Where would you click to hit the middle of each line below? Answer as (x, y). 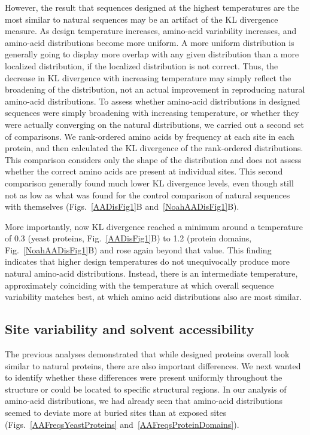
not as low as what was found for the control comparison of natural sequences (148, 194)
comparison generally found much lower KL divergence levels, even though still (149, 183)
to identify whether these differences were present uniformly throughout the (144, 377)
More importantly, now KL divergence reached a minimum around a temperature (154, 226)
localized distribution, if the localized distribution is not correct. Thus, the (142, 65)
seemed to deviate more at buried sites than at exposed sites (116, 413)
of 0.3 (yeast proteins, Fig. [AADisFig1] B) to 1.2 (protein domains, (128, 238)
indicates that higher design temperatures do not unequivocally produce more (148, 261)
